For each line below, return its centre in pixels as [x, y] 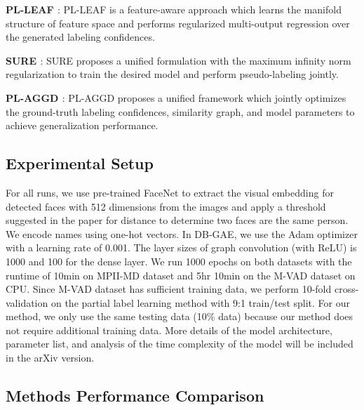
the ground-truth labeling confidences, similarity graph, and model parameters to [180, 111]
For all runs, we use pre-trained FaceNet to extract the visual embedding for [170, 192]
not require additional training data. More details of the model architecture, [169, 330]
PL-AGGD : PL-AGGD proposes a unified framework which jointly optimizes [176, 97]
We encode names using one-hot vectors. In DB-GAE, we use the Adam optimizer [182, 233]
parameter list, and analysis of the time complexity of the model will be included [180, 344]
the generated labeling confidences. [80, 37]
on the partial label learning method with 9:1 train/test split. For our [201, 302]
